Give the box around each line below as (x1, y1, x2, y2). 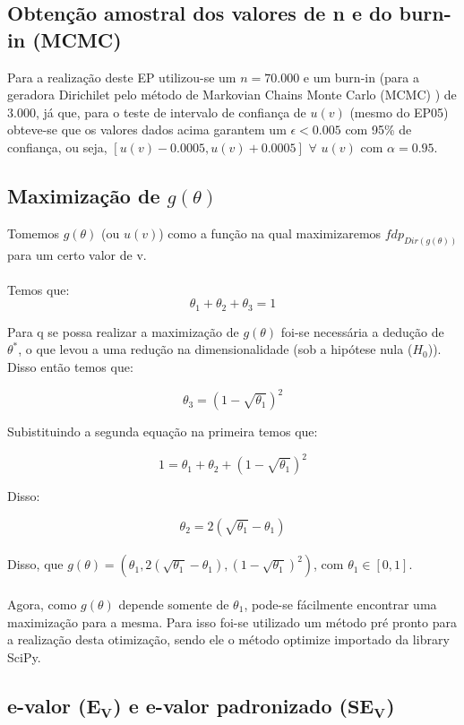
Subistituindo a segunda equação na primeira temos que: (7, 422, 318, 441)
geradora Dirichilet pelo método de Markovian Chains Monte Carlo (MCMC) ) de (7, 85, 457, 104)
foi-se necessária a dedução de (280, 322, 444, 341)
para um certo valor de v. (7, 245, 147, 263)
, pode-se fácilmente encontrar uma (244, 595, 437, 614)
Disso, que (7, 555, 64, 574)
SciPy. (7, 647, 41, 666)
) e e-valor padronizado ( (113, 691, 348, 719)
